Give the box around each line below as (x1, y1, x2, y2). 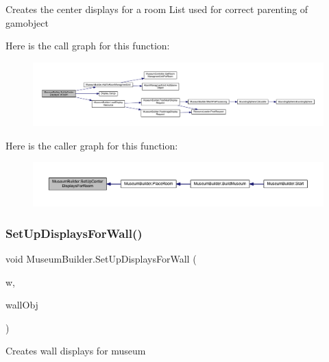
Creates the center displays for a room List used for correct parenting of (5, 2, 308, 16)
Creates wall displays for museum (5, 343, 146, 358)
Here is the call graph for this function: (5, 38, 170, 53)
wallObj (5, 298, 38, 312)
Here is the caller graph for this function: (5, 138, 178, 152)
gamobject (5, 15, 49, 29)
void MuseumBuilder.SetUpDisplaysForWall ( (5, 251, 197, 265)
